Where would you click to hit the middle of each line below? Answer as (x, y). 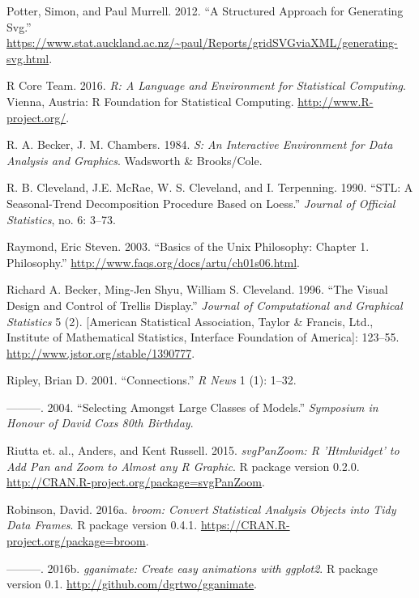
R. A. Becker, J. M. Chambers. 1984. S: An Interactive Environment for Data (200, 144)
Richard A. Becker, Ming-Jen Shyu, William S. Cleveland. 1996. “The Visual (197, 289)
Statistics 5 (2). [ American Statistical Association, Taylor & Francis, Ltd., (190, 321)
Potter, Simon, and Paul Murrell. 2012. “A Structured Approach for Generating (205, 11)
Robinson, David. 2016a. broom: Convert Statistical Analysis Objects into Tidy (201, 509)
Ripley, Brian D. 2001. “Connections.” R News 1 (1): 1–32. (152, 380)
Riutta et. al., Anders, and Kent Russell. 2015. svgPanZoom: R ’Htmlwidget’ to (203, 450)
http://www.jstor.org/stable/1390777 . (101, 352)
